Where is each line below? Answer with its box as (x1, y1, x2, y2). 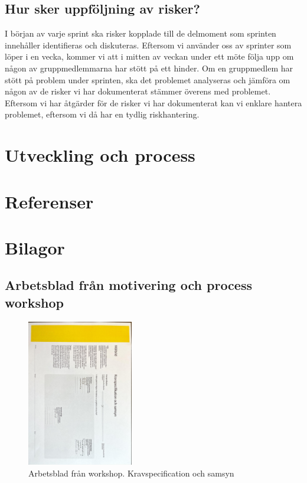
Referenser (5, 189, 94, 213)
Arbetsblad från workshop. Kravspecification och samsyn (28, 466, 234, 479)
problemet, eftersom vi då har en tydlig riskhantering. (5, 108, 200, 120)
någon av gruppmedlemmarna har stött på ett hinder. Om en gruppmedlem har (5, 61, 293, 74)
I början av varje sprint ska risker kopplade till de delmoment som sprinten (5, 27, 276, 40)
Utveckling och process (5, 143, 195, 167)
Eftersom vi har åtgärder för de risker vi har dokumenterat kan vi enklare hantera (5, 96, 302, 109)
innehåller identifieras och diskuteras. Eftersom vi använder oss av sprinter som (5, 38, 292, 51)
